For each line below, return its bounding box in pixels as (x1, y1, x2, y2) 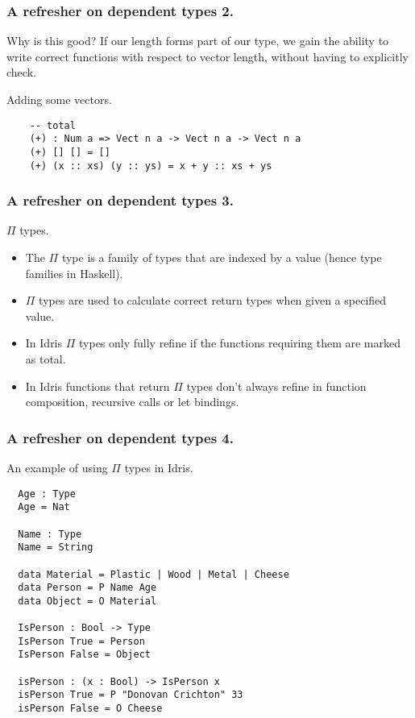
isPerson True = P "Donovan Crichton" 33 (18, 689, 243, 701)
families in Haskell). (25, 264, 123, 281)
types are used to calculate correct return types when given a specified (39, 292, 387, 309)
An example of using (6, 459, 108, 475)
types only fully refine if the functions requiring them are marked (79, 334, 401, 351)
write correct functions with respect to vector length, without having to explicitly (6, 48, 409, 64)
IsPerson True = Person (18, 635, 145, 647)
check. (6, 64, 36, 81)
